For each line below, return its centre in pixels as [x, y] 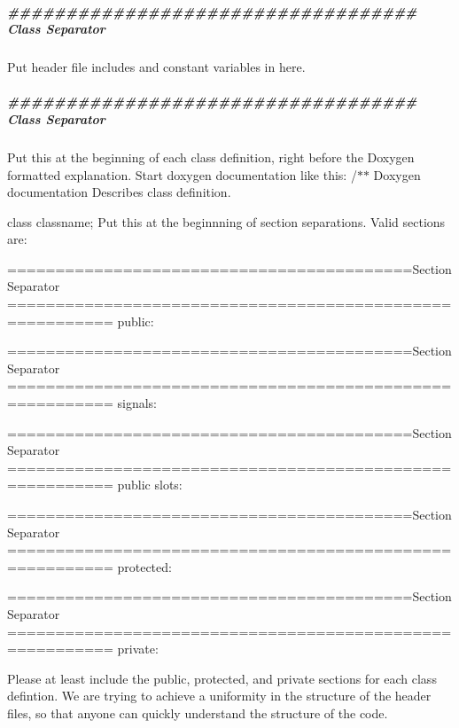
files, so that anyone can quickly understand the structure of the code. [198, 712]
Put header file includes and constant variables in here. [156, 67]
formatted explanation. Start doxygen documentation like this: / [182, 174]
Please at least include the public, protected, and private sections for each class [222, 678]
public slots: [150, 485]
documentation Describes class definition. [119, 192]
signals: [137, 403]
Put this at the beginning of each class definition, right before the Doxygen [211, 157]
